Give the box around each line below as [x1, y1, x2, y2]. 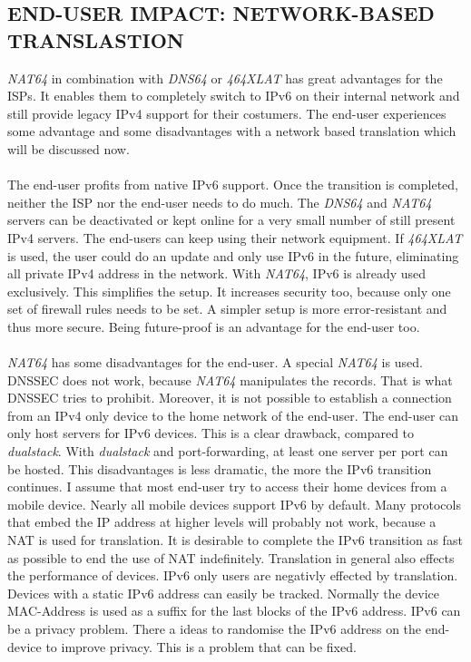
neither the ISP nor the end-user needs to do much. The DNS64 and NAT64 [7, 192, 432, 211]
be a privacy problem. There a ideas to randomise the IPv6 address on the [7, 619, 422, 638]
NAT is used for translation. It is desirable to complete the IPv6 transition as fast [7, 531, 463, 550]
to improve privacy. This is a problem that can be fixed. [45, 637, 357, 656]
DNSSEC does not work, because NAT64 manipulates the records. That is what [7, 370, 453, 389]
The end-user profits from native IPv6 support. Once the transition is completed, [7, 175, 459, 194]
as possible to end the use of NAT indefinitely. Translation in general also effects [7, 548, 455, 567]
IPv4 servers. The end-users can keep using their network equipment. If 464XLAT [7, 228, 463, 247]
